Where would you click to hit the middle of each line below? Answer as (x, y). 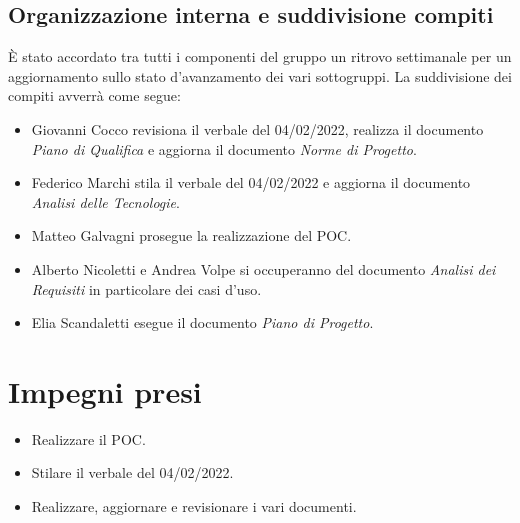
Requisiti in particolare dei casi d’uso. (146, 288)
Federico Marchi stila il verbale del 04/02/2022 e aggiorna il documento (251, 182)
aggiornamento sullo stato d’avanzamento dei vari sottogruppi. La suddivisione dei (260, 75)
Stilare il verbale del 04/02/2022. (132, 472)
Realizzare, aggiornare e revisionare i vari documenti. (194, 506)
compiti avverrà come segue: (94, 95)
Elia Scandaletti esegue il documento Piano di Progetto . (202, 322)
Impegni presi (105, 390)
